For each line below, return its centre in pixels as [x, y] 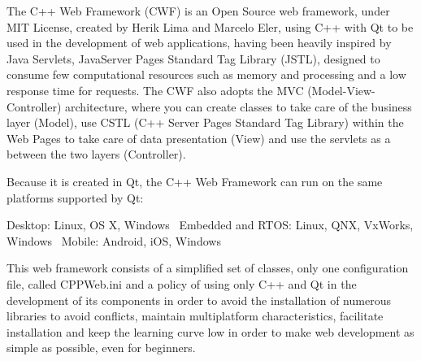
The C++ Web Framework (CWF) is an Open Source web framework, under [198, 11]
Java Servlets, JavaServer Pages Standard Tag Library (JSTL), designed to [193, 58]
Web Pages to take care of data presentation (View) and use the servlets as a [199, 138]
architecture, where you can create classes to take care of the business [239, 106]
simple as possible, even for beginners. [101, 348]
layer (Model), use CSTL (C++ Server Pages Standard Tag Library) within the [205, 122]
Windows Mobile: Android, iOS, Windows [114, 240]
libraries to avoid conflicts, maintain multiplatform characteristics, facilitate [195, 316]
